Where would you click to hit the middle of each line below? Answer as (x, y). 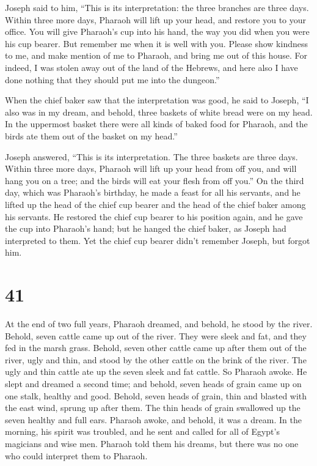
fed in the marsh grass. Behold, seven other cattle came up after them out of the (156, 348)
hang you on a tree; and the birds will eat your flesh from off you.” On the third (155, 180)
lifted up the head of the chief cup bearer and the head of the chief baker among (155, 204)
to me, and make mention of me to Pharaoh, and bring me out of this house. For (156, 55)
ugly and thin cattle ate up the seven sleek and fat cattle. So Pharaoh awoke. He (156, 372)
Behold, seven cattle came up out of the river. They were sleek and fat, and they (156, 335)
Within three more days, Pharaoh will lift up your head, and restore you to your (156, 19)
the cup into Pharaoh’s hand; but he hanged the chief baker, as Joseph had (146, 228)
